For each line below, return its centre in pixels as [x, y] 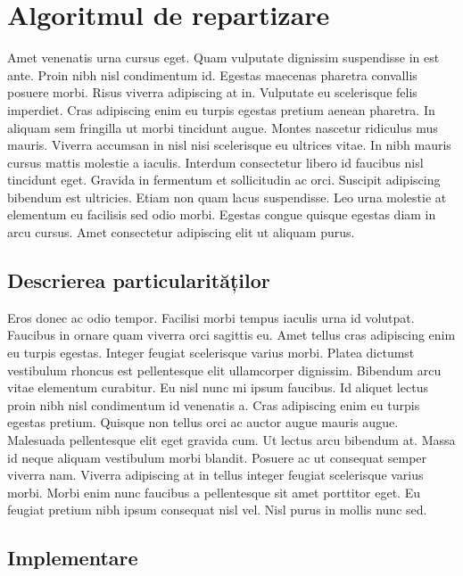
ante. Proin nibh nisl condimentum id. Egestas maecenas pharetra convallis [212, 74]
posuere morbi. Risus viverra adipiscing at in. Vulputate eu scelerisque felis [212, 92]
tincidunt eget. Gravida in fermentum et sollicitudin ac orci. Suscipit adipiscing [224, 180]
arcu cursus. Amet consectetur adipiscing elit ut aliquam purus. [181, 232]
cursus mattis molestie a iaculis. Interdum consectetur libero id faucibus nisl [215, 162]
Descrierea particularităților [139, 280]
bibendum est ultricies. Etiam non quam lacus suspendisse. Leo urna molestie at [227, 197]
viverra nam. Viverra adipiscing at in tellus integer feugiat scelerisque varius [215, 475]
